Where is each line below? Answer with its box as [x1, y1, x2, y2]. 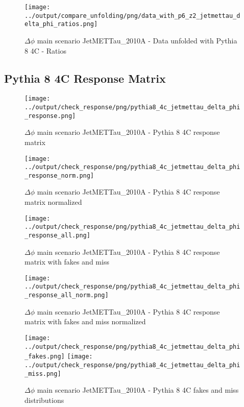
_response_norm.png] [25, 172, 94, 179]
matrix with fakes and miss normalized [25, 316, 146, 327]
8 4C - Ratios [25, 45, 66, 56]
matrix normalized [25, 197, 82, 207]
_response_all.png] [25, 231, 90, 239]
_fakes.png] [25, 353, 65, 361]
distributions [25, 394, 64, 405]
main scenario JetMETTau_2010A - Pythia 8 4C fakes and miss [37, 385, 239, 395]
